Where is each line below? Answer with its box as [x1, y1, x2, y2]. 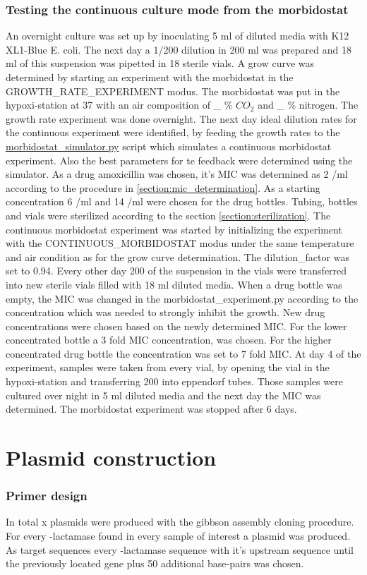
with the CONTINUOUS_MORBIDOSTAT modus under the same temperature [6, 236, 354, 250]
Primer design [6, 487, 88, 504]
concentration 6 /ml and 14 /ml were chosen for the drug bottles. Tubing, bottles [6, 194, 358, 209]
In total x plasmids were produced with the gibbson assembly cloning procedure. [6, 514, 354, 529]
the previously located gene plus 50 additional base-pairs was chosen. [6, 556, 304, 571]
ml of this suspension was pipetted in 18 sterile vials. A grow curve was [6, 56, 315, 71]
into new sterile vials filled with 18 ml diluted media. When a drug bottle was [6, 277, 342, 291]
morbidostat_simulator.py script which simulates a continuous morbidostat [6, 138, 332, 153]
